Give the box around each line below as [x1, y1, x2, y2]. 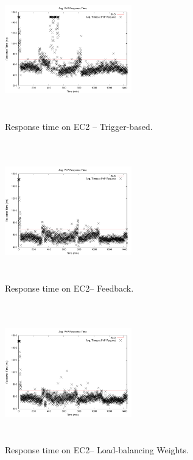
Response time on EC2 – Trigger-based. [5, 120, 153, 133]
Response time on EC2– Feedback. [5, 282, 134, 295]
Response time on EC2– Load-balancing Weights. [5, 444, 189, 456]
